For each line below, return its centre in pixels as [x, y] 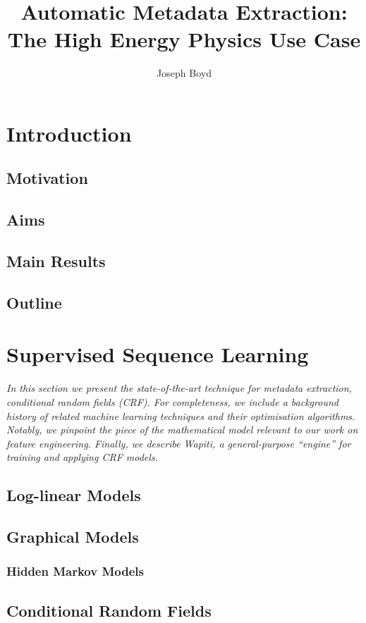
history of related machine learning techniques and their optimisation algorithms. [181, 415]
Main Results [56, 261]
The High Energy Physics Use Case [184, 39]
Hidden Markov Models [75, 571]
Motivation [47, 178]
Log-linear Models [74, 495]
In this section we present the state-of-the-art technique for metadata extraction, [179, 388]
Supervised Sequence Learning [158, 354]
